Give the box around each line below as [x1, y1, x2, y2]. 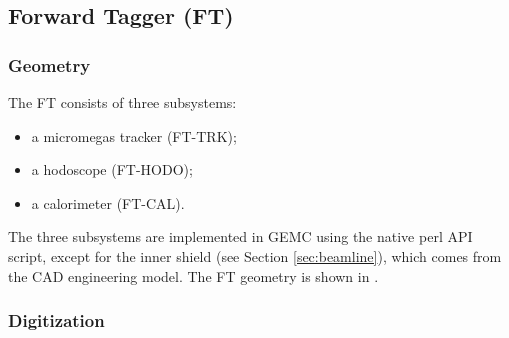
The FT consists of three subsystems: [8, 92, 237, 112]
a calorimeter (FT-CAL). [31, 192, 185, 213]
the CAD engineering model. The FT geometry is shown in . [8, 265, 379, 286]
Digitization [8, 308, 105, 333]
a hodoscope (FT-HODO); [31, 159, 193, 180]
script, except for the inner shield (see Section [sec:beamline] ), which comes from [8, 245, 502, 266]
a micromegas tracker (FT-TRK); [31, 125, 237, 146]
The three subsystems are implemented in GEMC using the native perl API [8, 226, 473, 247]
